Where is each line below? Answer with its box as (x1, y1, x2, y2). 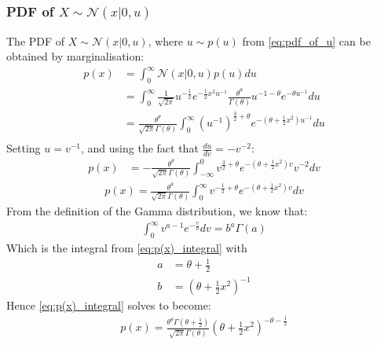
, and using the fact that (81, 140, 199, 156)
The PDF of (6, 32, 65, 49)
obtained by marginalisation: (6, 48, 145, 64)
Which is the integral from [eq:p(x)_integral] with (6, 239, 247, 255)
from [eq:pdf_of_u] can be (242, 32, 371, 49)
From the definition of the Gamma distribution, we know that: (6, 203, 308, 219)
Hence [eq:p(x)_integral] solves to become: (6, 297, 211, 314)
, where (148, 32, 184, 49)
